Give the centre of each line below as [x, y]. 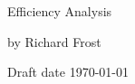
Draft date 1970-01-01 [68, 72]
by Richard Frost [54, 41]
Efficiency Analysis [60, 11]
